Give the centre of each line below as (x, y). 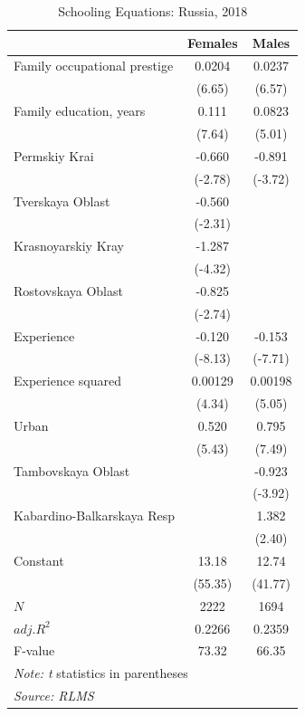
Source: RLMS (54, 696)
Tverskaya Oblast (62, 200)
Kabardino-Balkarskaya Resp (94, 516)
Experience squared (67, 381)
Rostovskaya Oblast (68, 290)
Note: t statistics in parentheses (101, 673)
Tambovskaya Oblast (72, 470)
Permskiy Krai (54, 155)
